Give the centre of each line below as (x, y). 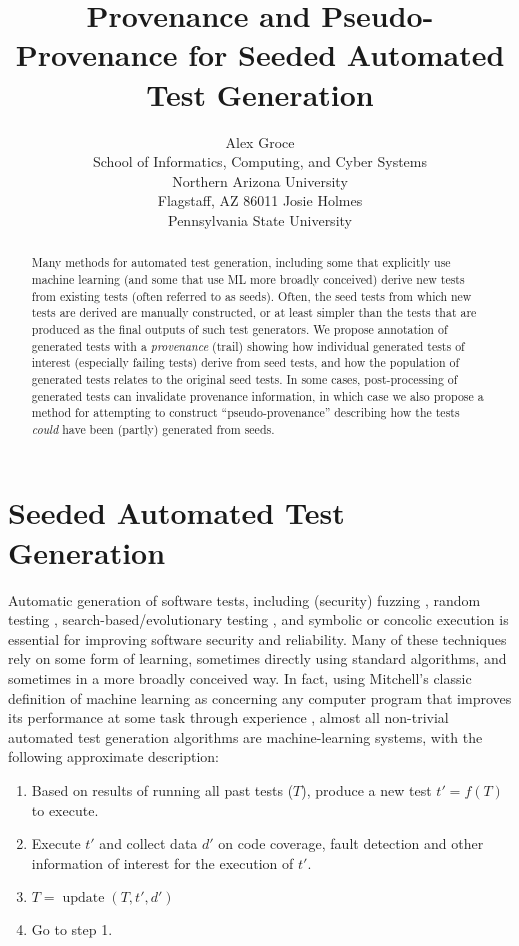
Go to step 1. (72, 929)
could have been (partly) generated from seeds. (153, 428)
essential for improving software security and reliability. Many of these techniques (257, 638)
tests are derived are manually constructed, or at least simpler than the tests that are (254, 312)
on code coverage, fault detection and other (351, 843)
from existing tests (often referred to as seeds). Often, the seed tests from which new (251, 295)
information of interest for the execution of (162, 862)
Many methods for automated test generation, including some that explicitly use (241, 262)
